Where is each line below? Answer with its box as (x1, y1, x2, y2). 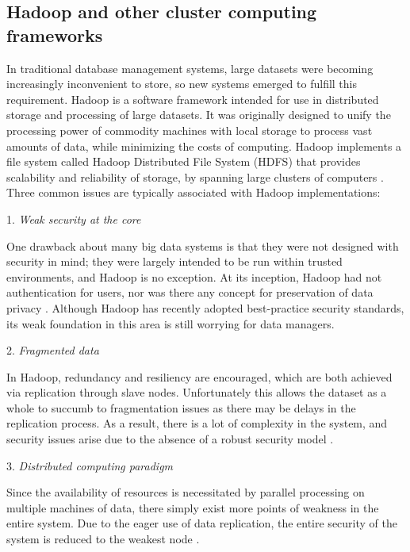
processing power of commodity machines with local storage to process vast (6, 121, 373, 138)
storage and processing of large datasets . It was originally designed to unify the (6, 106, 391, 123)
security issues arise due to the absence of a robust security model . (6, 431, 334, 447)
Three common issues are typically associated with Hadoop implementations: (6, 184, 381, 201)
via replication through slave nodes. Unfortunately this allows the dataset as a (6, 384, 387, 401)
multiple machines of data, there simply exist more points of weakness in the (6, 499, 379, 516)
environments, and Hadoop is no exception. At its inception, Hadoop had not (6, 268, 382, 285)
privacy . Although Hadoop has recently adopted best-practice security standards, (6, 299, 404, 316)
